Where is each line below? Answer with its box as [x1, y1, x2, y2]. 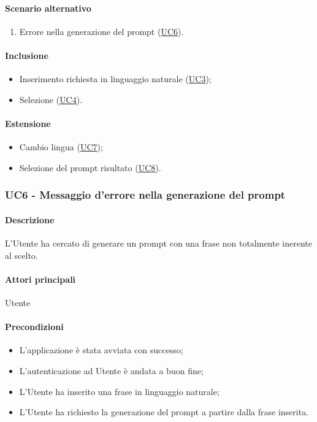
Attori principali [5, 272, 76, 285]
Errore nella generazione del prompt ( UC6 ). [19, 25, 184, 37]
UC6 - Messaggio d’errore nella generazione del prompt [5, 187, 286, 202]
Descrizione [5, 213, 55, 226]
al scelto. [5, 248, 38, 261]
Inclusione [5, 48, 48, 61]
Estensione [5, 117, 51, 129]
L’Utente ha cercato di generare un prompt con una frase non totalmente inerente [5, 237, 312, 249]
